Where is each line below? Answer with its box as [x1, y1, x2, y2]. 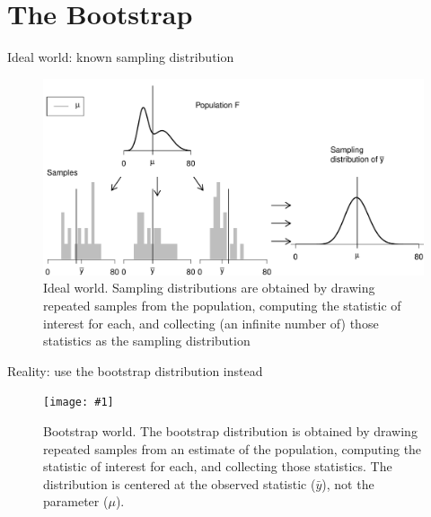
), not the [321, 474, 374, 493]
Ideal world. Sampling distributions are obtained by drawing [43, 278, 375, 297]
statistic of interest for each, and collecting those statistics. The [43, 457, 392, 476]
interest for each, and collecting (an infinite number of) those [43, 313, 379, 332]
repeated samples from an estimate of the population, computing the [43, 439, 422, 458]
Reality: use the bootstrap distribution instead [7, 361, 263, 380]
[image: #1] [43, 396, 114, 409]
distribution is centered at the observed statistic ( [43, 474, 316, 493]
